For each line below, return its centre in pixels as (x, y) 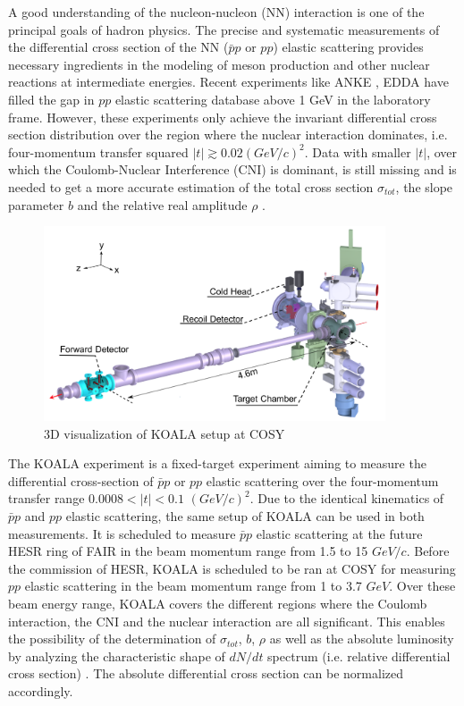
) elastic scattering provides (348, 47)
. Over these (422, 586)
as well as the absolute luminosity (362, 639)
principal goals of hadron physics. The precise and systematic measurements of (224, 29)
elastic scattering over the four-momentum (322, 480)
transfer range (46, 498)
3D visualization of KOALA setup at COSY (165, 433)
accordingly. (41, 690)
